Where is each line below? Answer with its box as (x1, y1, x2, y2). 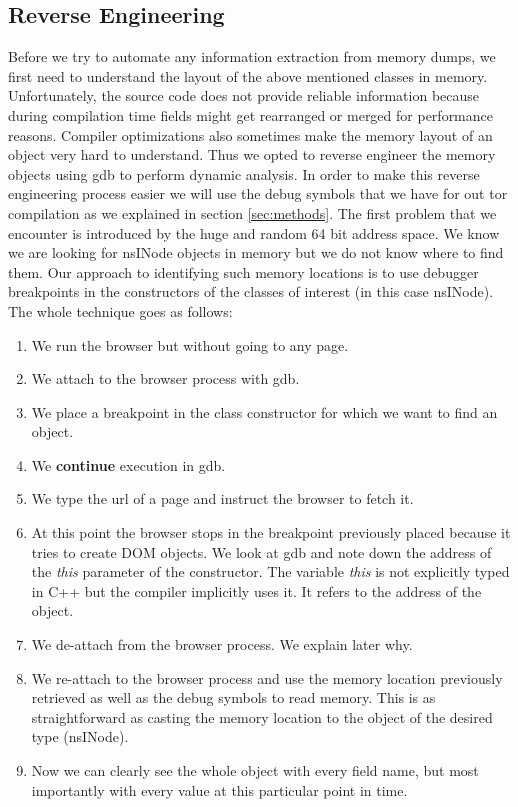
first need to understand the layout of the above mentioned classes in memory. (8, 65, 488, 86)
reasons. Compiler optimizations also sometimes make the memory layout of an (8, 124, 493, 145)
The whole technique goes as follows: (8, 300, 233, 321)
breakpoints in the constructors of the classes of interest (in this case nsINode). (8, 281, 494, 302)
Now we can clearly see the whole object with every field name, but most (31, 760, 479, 781)
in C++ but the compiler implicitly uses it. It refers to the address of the (31, 580, 482, 601)
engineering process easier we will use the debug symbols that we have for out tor (8, 183, 508, 204)
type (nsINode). (31, 726, 129, 747)
